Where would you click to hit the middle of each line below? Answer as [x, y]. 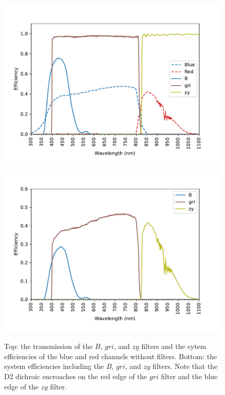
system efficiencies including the [54, 366]
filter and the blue [189, 376]
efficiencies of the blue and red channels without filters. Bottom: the [111, 356]
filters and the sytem [174, 346]
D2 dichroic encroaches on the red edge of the [76, 376]
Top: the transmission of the [48, 346]
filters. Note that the [185, 366]
